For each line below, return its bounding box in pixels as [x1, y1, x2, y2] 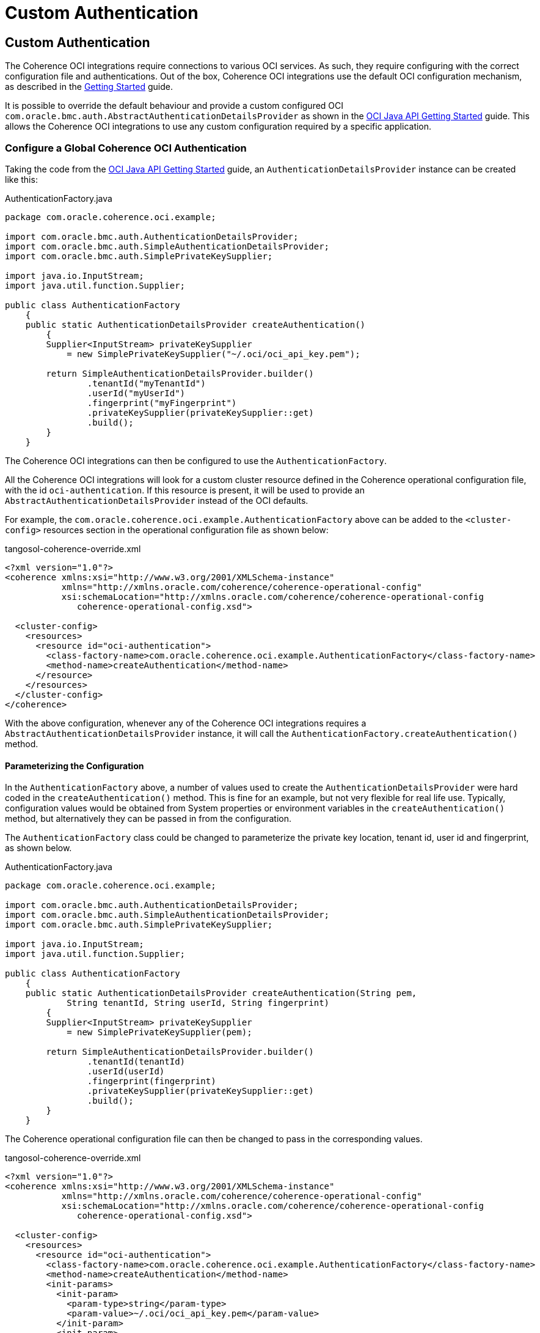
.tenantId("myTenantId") [87, 378, 206, 388]
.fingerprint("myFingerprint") [87, 397, 237, 408]
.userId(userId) [87, 1066, 165, 1077]
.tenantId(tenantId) [87, 1057, 186, 1067]
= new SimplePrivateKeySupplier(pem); [67, 1027, 252, 1038]
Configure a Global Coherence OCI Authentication [5, 141, 247, 154]
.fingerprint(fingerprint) [87, 1076, 216, 1087]
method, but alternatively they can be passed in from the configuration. [5, 813, 291, 824]
